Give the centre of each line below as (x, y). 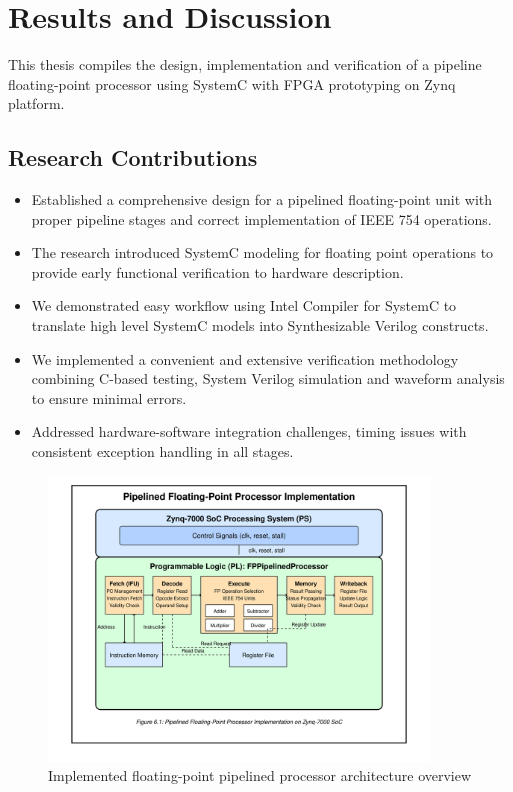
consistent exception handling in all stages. (162, 451)
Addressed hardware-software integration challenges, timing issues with (249, 431)
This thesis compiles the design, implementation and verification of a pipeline (245, 64)
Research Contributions (133, 157)
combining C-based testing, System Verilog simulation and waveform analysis (268, 378)
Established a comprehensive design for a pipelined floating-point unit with (262, 199)
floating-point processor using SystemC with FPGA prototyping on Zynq (232, 83)
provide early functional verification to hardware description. (217, 271)
